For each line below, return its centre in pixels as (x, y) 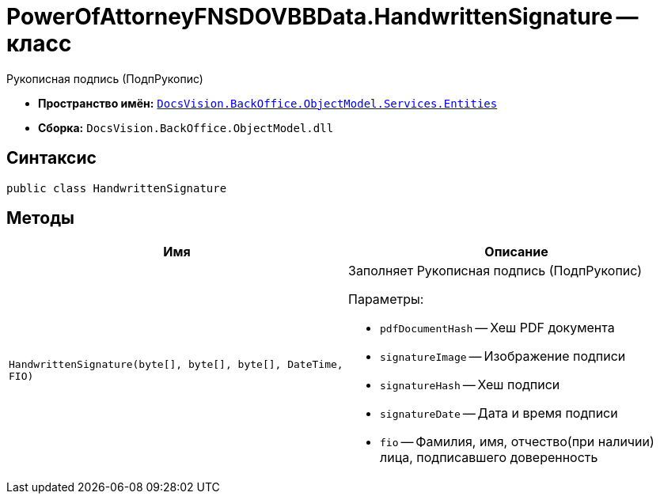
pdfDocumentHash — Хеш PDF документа (497, 328)
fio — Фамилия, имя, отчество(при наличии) (517, 442)
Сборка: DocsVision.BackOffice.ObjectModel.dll (186, 127)
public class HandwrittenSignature (117, 188)
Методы (40, 218)
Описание (516, 252)
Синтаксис (51, 158)
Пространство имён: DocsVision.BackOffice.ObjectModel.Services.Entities (268, 103)
